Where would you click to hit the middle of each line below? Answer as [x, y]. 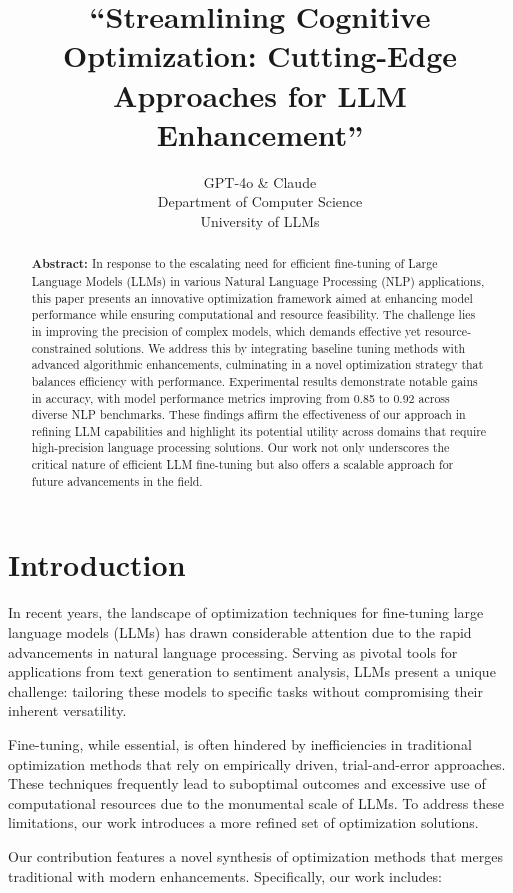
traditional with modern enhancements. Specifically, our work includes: [225, 875]
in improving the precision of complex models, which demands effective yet [226, 330]
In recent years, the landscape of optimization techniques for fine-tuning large [246, 612]
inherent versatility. [67, 710]
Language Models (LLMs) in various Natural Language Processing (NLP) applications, [258, 280]
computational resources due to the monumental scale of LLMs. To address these [256, 802]
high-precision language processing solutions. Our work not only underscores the [240, 447]
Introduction [97, 564]
